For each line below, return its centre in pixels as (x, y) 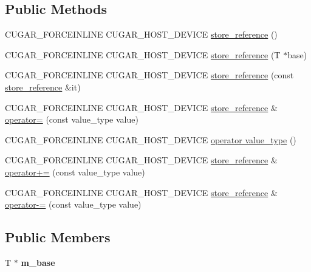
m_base (38, 262)
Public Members (58, 237)
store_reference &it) (43, 87)
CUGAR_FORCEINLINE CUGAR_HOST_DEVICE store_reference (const (149, 75)
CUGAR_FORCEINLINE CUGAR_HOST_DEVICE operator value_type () (151, 139)
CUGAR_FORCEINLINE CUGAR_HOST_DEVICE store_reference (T (143, 54)
